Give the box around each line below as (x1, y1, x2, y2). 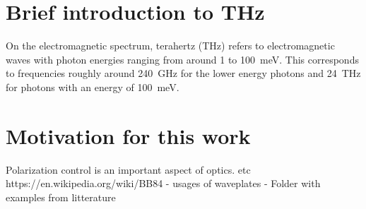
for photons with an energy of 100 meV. (6, 79, 179, 94)
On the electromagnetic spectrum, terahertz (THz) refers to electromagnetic (6, 38, 335, 53)
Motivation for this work (6, 121, 251, 150)
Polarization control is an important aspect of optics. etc (6, 162, 251, 177)
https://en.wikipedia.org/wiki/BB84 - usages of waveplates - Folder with (6, 176, 321, 191)
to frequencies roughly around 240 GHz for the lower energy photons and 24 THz (6, 66, 361, 80)
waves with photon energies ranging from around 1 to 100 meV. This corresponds (6, 52, 359, 66)
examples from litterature (6, 189, 116, 204)
